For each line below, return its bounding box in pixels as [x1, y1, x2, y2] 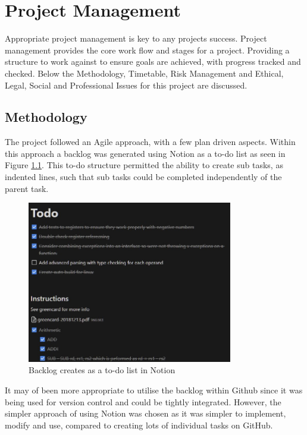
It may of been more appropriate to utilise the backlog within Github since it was [5, 383, 303, 396]
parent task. [5, 182, 49, 194]
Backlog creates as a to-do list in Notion [29, 364, 176, 376]
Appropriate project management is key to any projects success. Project [5, 32, 267, 45]
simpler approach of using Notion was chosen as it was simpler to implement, [5, 407, 286, 420]
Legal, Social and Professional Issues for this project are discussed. [5, 78, 248, 91]
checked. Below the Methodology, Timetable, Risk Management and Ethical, [5, 67, 284, 79]
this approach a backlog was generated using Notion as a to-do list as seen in [5, 147, 286, 159]
